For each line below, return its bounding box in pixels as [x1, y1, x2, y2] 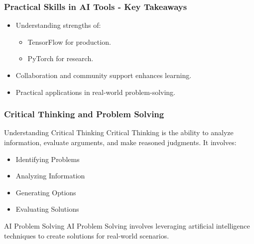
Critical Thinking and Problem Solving [4, 108, 164, 120]
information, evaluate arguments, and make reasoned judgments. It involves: [4, 137, 237, 147]
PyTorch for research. [27, 53, 94, 64]
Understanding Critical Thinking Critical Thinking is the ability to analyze [4, 127, 234, 138]
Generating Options [15, 187, 76, 197]
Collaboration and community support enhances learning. [15, 70, 192, 80]
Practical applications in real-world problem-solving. [15, 86, 176, 97]
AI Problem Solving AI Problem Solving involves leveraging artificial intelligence [4, 220, 250, 231]
